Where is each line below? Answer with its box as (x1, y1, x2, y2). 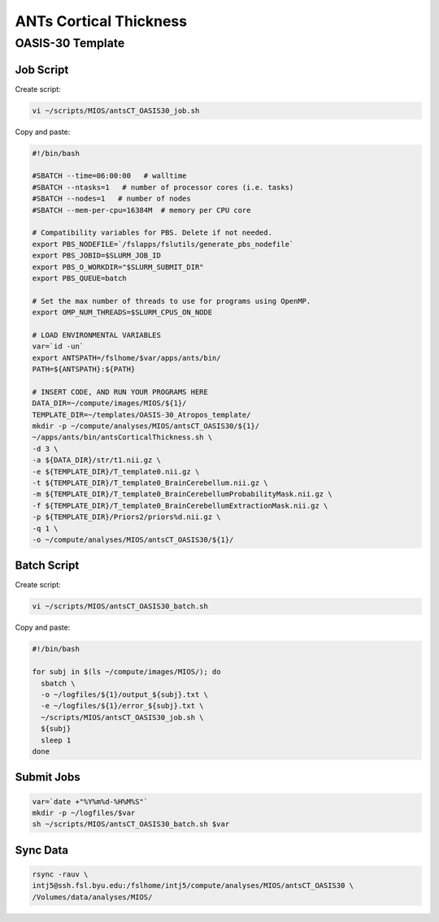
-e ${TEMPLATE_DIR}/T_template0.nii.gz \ (32, 467, 200, 476)
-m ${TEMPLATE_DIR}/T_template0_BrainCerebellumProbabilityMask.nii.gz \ (32, 490, 333, 499)
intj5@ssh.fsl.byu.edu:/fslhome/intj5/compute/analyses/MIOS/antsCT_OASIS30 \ (32, 881, 354, 890)
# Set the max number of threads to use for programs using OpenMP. (32, 297, 311, 305)
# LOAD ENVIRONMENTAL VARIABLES (32, 330, 162, 340)
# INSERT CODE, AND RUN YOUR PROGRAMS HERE (32, 387, 209, 396)
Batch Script (15, 559, 80, 573)
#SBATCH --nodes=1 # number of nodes (32, 194, 191, 203)
